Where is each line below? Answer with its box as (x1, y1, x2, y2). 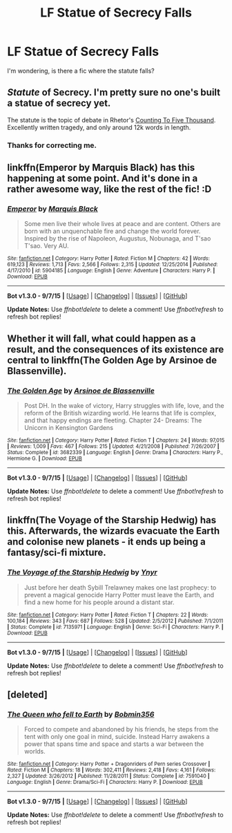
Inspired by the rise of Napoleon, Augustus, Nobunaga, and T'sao (23, 234, 211, 243)
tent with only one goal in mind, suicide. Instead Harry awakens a (23, 733, 210, 741)
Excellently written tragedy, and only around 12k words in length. (7, 123, 191, 131)
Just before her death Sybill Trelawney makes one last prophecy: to (23, 583, 217, 592)
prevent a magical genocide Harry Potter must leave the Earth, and (23, 590, 214, 599)
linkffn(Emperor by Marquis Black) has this (7, 162, 195, 174)
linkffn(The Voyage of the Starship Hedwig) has (7, 514, 217, 526)
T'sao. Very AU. (23, 242, 69, 250)
